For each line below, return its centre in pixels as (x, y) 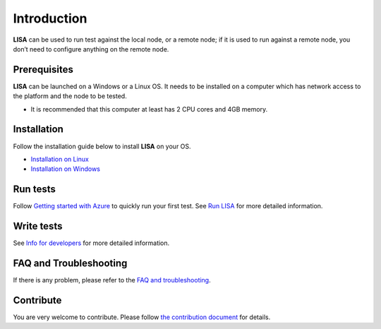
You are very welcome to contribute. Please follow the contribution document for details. (142, 317)
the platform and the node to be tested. (70, 96)
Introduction (50, 18)
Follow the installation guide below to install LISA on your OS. (102, 146)
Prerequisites (43, 70)
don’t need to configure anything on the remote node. (91, 49)
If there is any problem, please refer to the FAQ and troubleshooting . (112, 280)
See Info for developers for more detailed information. (91, 243)
